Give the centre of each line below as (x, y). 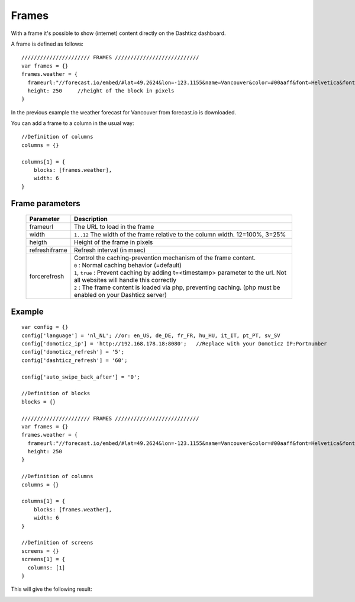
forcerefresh (47, 277)
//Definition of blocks (56, 393)
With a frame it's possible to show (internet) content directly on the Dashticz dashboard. (118, 33)
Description (91, 219)
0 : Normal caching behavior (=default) (128, 265)
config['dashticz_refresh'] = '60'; (75, 360)
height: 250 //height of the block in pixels (101, 91)
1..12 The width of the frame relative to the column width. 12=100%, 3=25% (180, 235)
